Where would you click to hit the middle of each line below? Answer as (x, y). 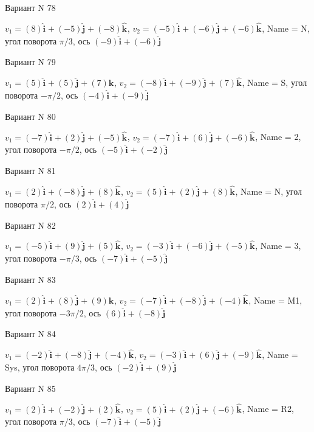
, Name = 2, (278, 137)
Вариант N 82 (30, 225)
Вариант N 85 (30, 388)
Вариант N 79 (30, 62)
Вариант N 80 (30, 116)
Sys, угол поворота (40, 367)
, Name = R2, (268, 409)
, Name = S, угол (275, 82)
